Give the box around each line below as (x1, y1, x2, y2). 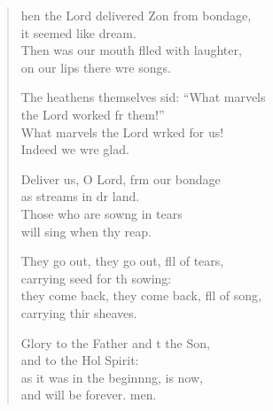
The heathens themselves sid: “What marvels (20, 88, 266, 106)
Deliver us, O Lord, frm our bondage (20, 169, 221, 188)
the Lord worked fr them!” (20, 105, 165, 123)
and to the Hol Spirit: (20, 351, 139, 369)
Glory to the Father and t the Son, (20, 333, 210, 352)
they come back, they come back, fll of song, (20, 286, 261, 305)
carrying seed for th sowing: (20, 268, 172, 287)
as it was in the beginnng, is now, (20, 368, 203, 386)
